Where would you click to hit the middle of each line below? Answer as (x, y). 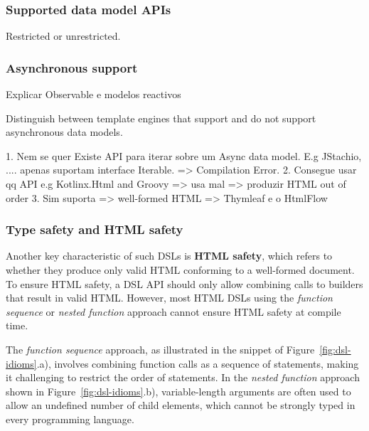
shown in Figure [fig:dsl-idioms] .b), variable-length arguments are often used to (178, 391)
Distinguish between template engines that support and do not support (161, 118)
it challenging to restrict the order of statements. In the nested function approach (183, 377)
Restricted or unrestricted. (63, 36)
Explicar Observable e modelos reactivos (93, 94)
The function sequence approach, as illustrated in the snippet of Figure (160, 349)
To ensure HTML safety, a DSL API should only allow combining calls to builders (184, 283)
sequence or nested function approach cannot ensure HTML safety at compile (173, 311)
